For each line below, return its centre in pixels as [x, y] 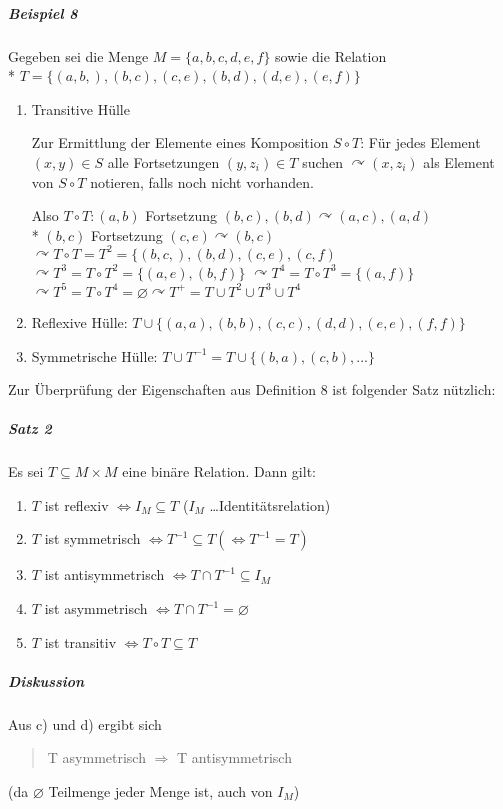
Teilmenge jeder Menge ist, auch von [160, 790]
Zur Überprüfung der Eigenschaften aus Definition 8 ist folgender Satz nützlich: [252, 389]
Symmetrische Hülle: [94, 355]
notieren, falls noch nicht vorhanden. [202, 181]
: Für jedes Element [420, 142]
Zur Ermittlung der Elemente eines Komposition [180, 142]
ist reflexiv [76, 504]
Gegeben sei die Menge [78, 55]
